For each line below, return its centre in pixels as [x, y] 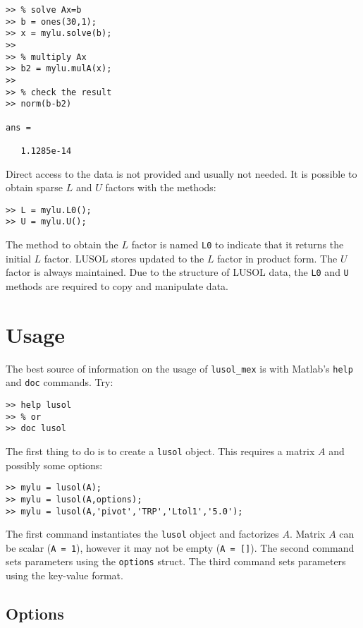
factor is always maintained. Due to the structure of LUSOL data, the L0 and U [177, 272]
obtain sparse [35, 187]
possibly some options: [54, 465]
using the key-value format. [64, 575]
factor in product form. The [277, 258]
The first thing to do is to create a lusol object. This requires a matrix [160, 451]
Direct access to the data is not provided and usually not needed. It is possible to [181, 173]
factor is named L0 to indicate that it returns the [238, 244]
